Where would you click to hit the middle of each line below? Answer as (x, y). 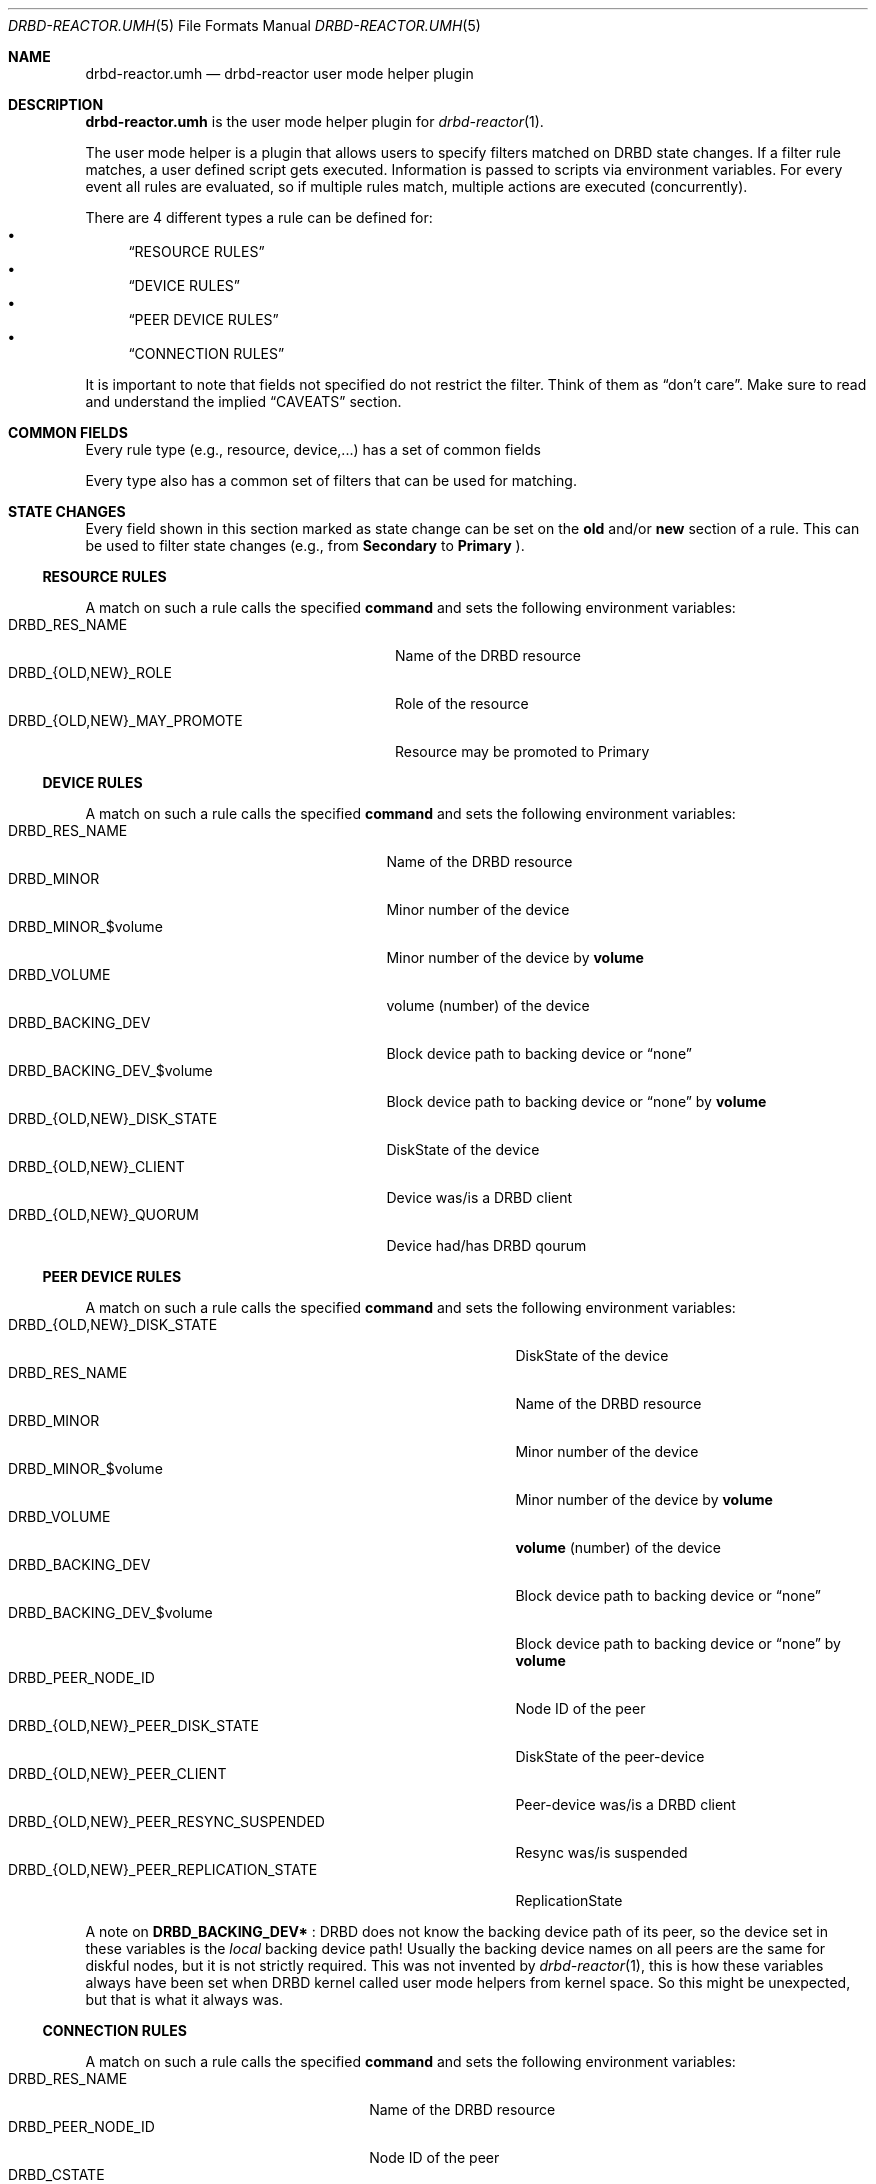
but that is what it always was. (184, 1999)
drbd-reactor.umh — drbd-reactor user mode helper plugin (279, 73)
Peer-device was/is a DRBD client (625, 1804)
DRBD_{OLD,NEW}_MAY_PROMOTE (125, 720)
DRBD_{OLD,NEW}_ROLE (90, 672)
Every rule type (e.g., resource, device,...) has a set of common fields (313, 449)
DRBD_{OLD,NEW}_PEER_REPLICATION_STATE (163, 1869)
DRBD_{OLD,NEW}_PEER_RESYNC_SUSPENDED (166, 1821)
